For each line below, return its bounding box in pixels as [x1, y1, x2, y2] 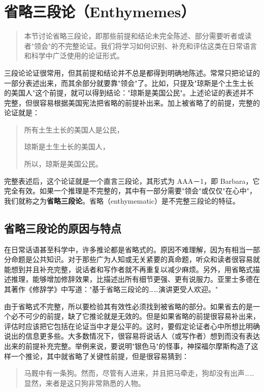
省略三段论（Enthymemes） [4, 1, 195, 22]
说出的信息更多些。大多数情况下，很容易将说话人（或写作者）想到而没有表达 [4, 331, 260, 341]
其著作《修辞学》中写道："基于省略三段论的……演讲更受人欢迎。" [4, 284, 218, 295]
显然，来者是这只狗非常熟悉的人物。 [24, 377, 145, 388]
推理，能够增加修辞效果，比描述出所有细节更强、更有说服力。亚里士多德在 [11, 274, 260, 284]
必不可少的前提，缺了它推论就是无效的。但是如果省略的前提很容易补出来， [11, 311, 260, 321]
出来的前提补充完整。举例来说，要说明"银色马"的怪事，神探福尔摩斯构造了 [4, 340, 251, 351]
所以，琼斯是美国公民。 [24, 158, 103, 169]
